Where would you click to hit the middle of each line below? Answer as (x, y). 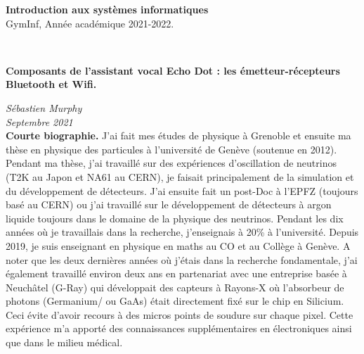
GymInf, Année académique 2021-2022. (90, 23)
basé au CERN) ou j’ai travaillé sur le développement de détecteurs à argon (169, 204)
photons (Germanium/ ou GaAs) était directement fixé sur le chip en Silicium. (175, 301)
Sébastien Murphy (44, 107)
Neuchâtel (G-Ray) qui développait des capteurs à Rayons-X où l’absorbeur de (175, 287)
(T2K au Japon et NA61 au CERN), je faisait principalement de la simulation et (180, 176)
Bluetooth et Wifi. (51, 84)
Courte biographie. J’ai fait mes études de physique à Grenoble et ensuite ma (178, 135)
